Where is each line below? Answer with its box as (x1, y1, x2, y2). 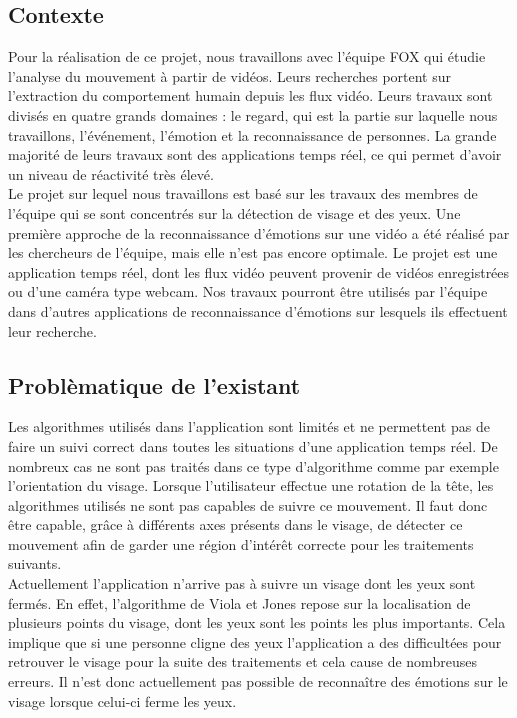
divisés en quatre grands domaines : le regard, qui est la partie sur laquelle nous (8, 104, 498, 125)
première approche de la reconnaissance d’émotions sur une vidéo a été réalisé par (8, 222, 510, 243)
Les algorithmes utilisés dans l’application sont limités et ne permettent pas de (8, 416, 490, 437)
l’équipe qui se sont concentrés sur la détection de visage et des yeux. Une (8, 202, 461, 223)
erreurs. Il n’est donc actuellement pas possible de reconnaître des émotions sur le (8, 671, 508, 692)
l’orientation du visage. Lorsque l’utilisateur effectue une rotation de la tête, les (8, 475, 494, 496)
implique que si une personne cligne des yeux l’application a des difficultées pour (8, 631, 502, 652)
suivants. (8, 553, 62, 574)
